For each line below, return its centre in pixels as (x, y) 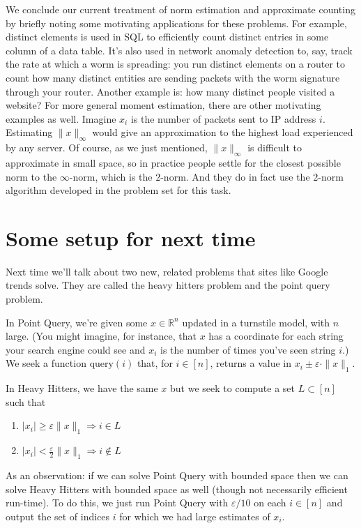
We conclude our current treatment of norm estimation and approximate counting (180, 9)
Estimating (29, 132)
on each (270, 503)
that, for (155, 363)
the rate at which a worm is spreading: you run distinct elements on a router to (176, 64)
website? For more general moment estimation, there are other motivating (163, 105)
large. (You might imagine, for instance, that (101, 336)
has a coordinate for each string (276, 336)
